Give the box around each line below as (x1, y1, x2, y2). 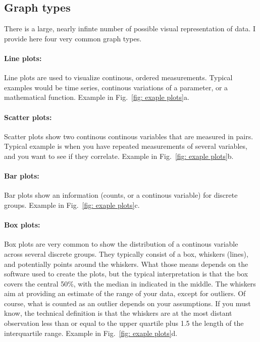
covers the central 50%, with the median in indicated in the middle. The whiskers (4, 278, 256, 289)
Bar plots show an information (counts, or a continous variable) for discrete (4, 190, 238, 200)
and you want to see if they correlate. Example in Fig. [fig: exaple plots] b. (4, 150, 234, 161)
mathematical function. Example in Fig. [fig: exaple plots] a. (4, 92, 189, 102)
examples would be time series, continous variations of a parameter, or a (4, 82, 228, 92)
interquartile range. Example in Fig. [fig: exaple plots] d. (4, 327, 178, 338)
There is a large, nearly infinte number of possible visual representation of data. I (4, 23, 256, 34)
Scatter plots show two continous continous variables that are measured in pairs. (4, 131, 253, 141)
